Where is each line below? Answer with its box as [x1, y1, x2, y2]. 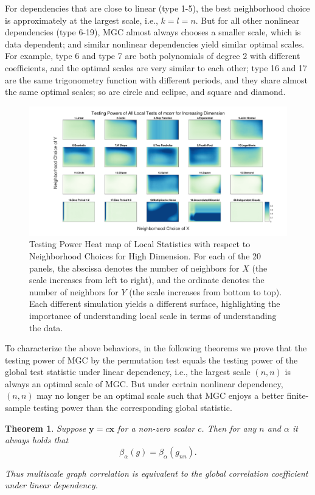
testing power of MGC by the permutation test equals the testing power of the [5, 353, 298, 366]
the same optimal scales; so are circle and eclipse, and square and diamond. [5, 85, 286, 98]
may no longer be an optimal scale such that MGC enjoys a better [36, 389, 284, 402]
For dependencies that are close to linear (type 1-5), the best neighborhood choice [5, 2, 310, 14]
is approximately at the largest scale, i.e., [5, 13, 158, 26]
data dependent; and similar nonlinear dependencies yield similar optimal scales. [5, 37, 305, 50]
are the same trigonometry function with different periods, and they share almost [5, 73, 308, 86]
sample [5, 401, 31, 414]
